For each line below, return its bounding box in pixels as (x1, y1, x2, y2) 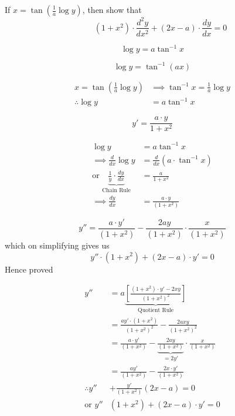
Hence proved (5, 263, 53, 275)
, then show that (82, 4, 142, 15)
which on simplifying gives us (5, 239, 110, 251)
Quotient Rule (138, 307, 174, 314)
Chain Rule (102, 187, 131, 193)
